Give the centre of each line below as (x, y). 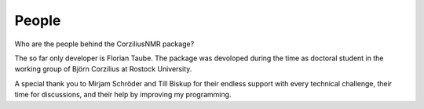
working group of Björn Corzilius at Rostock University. (103, 69)
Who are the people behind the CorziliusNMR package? (104, 44)
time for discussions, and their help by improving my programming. (123, 95)
